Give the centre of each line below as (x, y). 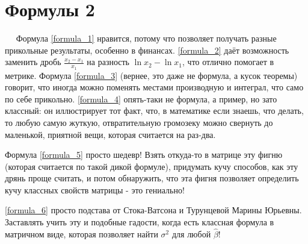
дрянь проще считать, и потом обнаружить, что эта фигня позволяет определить (152, 178)
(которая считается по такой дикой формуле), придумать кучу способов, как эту (152, 166)
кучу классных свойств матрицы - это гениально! (95, 189)
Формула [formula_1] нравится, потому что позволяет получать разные (146, 38)
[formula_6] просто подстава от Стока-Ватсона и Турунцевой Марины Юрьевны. (153, 210)
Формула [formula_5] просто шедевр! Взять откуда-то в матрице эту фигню (144, 155)
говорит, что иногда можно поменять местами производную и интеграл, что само (154, 87)
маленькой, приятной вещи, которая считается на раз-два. (110, 134)
